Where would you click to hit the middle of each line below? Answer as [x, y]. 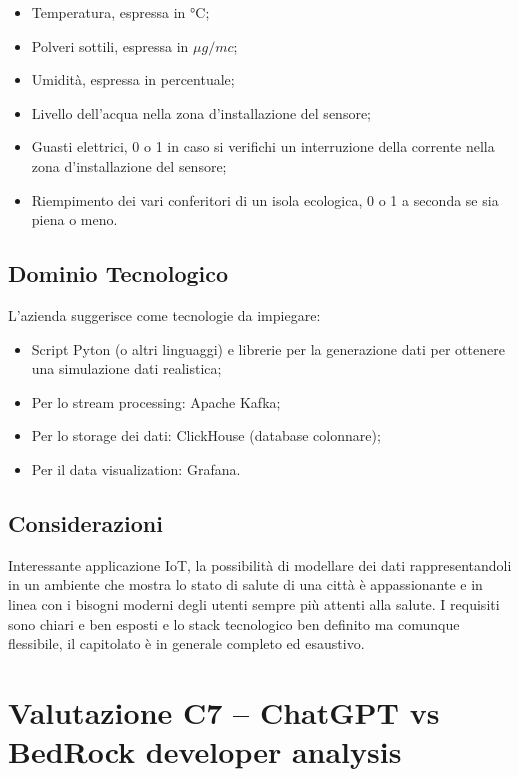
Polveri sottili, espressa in [110, 45]
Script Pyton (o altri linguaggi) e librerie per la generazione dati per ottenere [268, 348]
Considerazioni [85, 522]
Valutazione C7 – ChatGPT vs [224, 711]
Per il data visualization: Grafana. [136, 468]
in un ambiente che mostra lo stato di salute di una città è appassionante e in [245, 584]
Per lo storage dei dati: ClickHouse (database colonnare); [206, 435]
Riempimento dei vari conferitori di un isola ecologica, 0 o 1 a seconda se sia [265, 199]
